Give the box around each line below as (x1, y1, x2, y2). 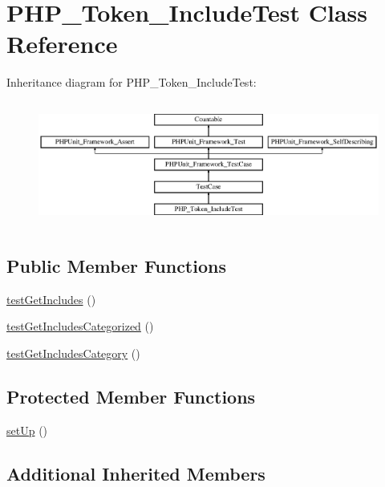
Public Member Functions (6, 253, 226, 278)
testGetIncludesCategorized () (6, 318, 154, 335)
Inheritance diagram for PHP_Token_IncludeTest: (6, 74, 257, 91)
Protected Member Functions (6, 384, 256, 408)
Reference (6, 27, 118, 60)
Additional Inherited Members (6, 461, 265, 485)
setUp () (6, 421, 48, 438)
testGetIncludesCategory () (6, 344, 140, 361)
